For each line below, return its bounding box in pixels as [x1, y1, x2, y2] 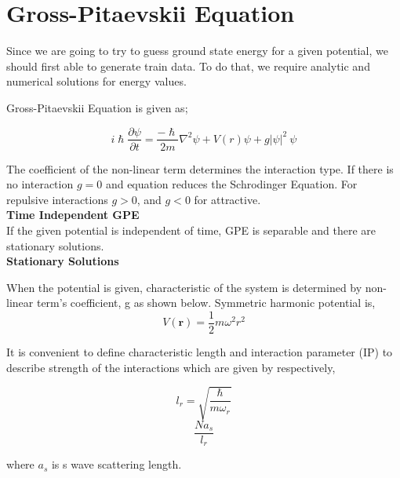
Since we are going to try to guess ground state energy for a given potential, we [6, 42, 388, 59]
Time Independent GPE [6, 206, 140, 223]
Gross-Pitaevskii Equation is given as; [6, 99, 188, 115]
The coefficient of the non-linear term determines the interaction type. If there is [6, 160, 394, 177]
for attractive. [194, 191, 261, 207]
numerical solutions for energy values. [6, 73, 187, 89]
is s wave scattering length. [51, 456, 182, 473]
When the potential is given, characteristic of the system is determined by [6, 279, 362, 295]
